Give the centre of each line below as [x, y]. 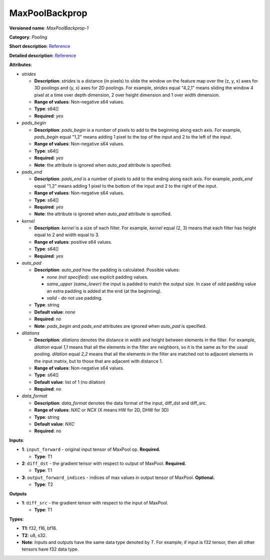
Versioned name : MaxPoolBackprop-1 [49, 28]
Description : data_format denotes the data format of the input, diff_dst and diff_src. [120, 403]
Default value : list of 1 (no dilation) [70, 382]
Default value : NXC [54, 424]
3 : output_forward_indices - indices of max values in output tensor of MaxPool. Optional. [118, 477]
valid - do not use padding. [74, 298]
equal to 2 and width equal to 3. [67, 235]
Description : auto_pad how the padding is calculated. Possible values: [107, 270]
